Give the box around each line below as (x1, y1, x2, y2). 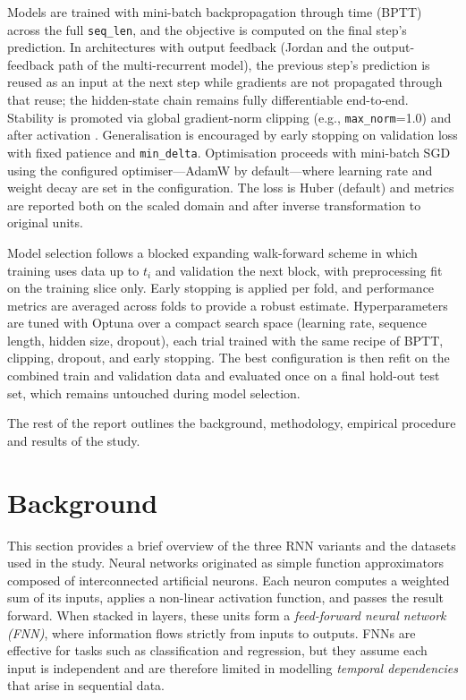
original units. (7, 213, 83, 232)
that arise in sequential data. (7, 676, 165, 695)
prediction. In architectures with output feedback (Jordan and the (7, 38, 369, 56)
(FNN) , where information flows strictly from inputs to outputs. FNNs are (7, 623, 416, 642)
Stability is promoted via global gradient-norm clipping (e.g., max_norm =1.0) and (7, 107, 452, 126)
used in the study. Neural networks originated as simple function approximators (7, 553, 444, 572)
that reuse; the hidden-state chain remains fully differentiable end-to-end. (7, 90, 409, 109)
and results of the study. (7, 431, 140, 449)
